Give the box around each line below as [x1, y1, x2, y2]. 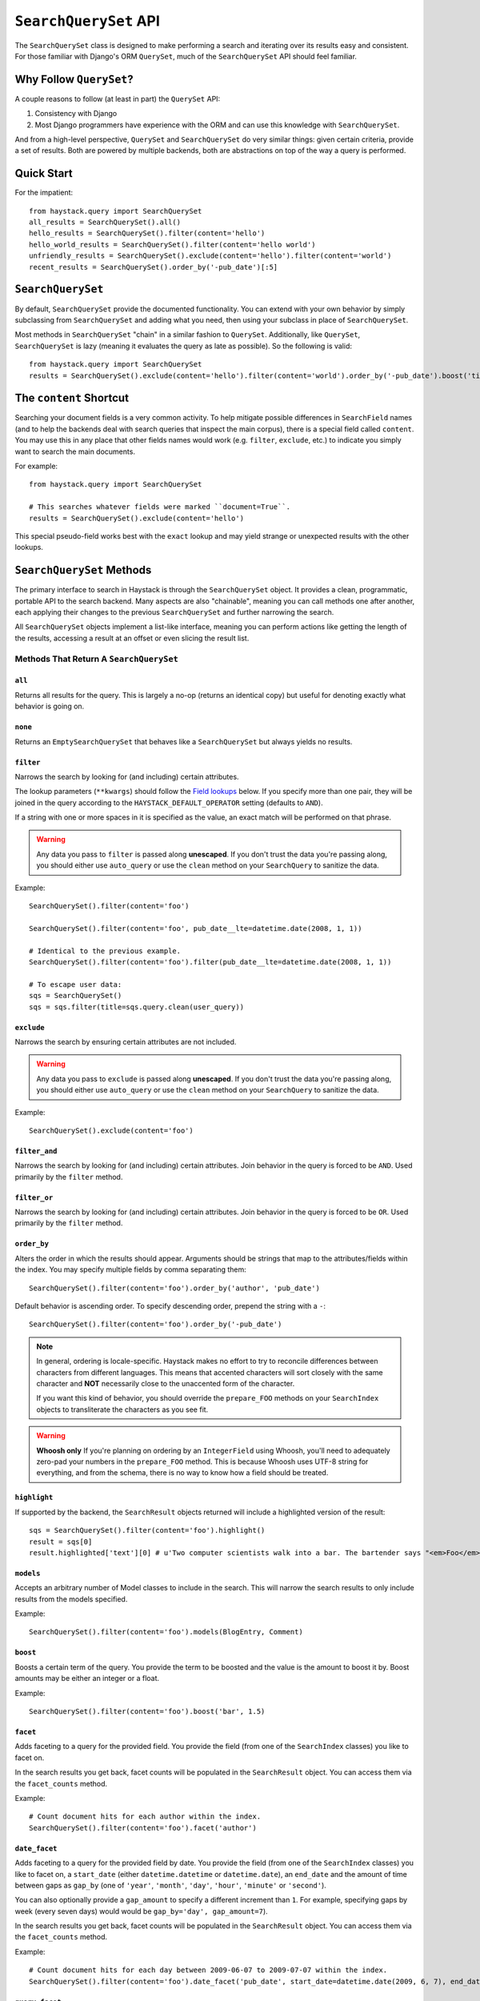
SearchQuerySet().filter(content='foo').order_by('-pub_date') [29, 1320, 282, 1329]
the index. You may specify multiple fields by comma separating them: [14, 1265, 247, 1274]
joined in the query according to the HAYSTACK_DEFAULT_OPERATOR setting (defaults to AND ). [14, 797, 323, 808]
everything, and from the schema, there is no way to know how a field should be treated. [36, 1468, 329, 1478]
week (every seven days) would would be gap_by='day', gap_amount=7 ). [14, 1906, 268, 1916]
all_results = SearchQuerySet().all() [29, 218, 182, 227]
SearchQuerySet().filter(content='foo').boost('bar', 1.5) [29, 1707, 266, 1716]
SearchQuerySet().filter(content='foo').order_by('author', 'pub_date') [29, 1283, 320, 1293]
